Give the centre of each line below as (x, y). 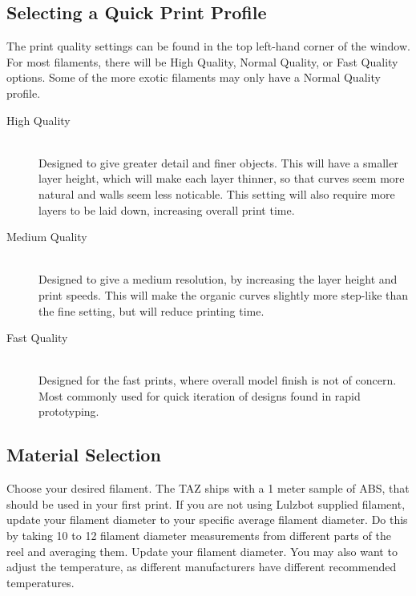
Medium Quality (47, 237)
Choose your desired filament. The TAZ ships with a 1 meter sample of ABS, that (208, 488)
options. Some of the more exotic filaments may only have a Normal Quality (194, 77)
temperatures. (40, 582)
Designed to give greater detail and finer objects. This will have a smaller (218, 162)
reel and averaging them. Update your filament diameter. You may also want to (202, 551)
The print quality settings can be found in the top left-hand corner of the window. (208, 46)
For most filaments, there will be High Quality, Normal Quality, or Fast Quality (202, 61)
